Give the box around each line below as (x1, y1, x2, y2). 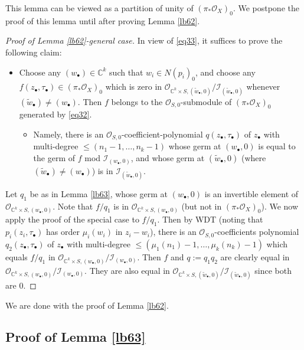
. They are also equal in (84, 264, 170, 276)
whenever (246, 80, 280, 93)
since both (254, 264, 292, 276)
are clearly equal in (220, 250, 290, 263)
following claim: (5, 45, 62, 58)
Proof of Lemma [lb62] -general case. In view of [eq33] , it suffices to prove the (5, 34, 283, 47)
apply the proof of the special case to (5, 213, 139, 225)
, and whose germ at (130, 152, 205, 163)
